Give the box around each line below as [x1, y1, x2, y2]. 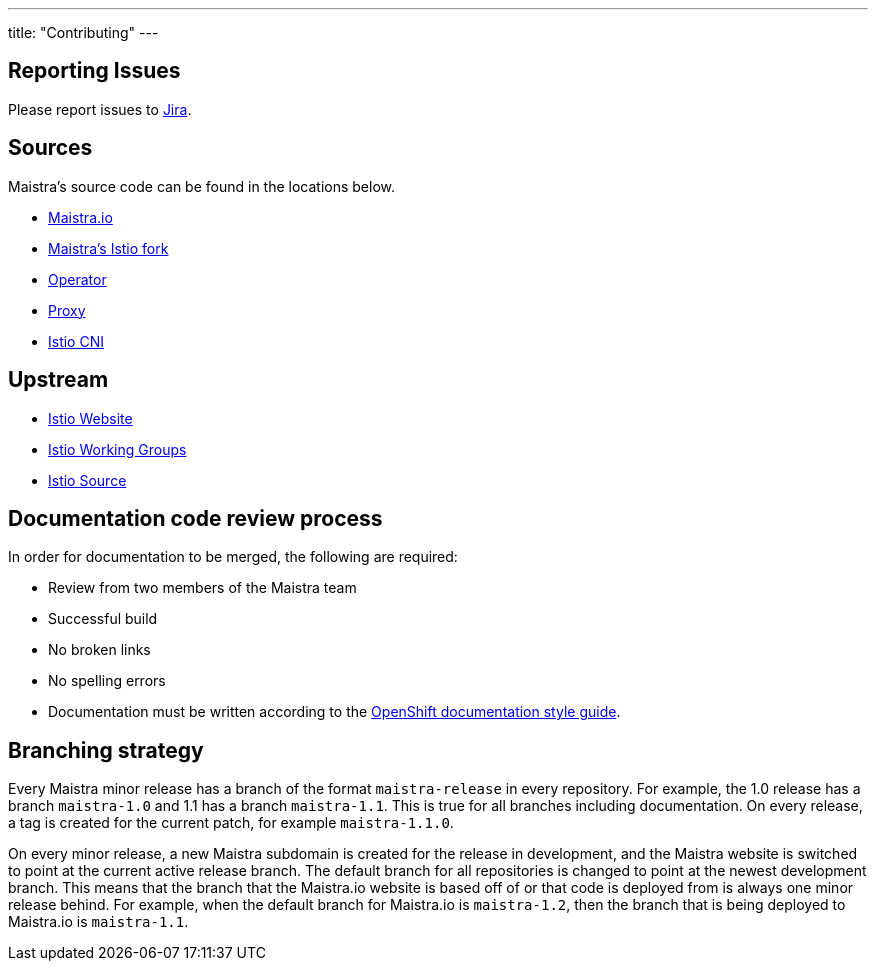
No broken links [48, 641, 151, 659]
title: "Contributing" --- [8, 24, 159, 41]
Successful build [48, 610, 158, 628]
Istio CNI [48, 332, 104, 350]
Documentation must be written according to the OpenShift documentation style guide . [48, 703, 621, 721]
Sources [8, 135, 93, 161]
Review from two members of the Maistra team [48, 579, 357, 597]
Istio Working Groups [48, 440, 187, 458]
